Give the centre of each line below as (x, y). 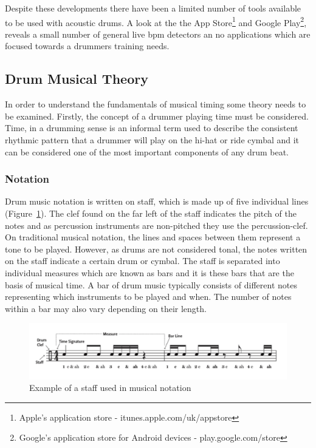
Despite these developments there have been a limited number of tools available (153, 8)
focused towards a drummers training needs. (87, 46)
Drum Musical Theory (77, 79)
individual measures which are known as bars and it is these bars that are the (149, 272)
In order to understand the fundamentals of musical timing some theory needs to (156, 104)
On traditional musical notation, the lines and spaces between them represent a (153, 237)
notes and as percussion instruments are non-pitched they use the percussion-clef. (156, 225)
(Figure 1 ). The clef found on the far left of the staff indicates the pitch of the (151, 213)
